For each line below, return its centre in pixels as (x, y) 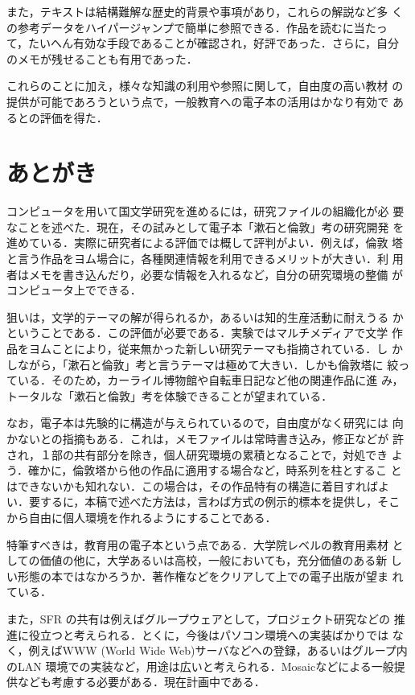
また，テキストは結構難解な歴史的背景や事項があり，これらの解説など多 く (205, 11)
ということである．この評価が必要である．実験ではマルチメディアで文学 (197, 333)
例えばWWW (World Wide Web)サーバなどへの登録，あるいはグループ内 (218, 650)
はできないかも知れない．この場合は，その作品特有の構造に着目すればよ (198, 485)
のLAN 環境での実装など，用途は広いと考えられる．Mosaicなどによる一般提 (206, 666)
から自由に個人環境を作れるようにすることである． (142, 517)
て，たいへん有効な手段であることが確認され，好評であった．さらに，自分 (203, 43)
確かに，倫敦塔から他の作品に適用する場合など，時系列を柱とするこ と (215, 470)
